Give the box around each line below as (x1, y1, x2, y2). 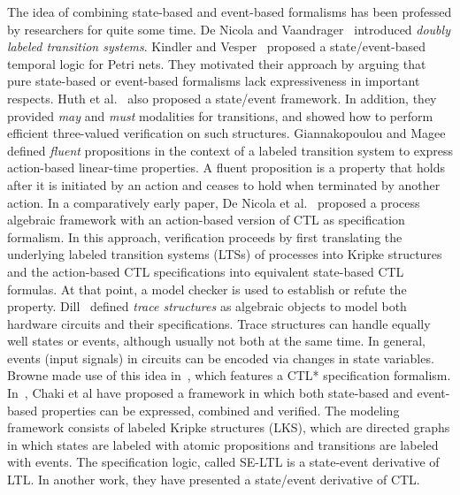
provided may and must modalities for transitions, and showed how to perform (7, 106, 433, 125)
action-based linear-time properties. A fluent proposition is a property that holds (7, 158, 445, 177)
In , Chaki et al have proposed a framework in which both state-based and (7, 384, 413, 402)
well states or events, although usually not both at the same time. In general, (7, 331, 425, 350)
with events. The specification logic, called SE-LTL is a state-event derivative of (7, 453, 440, 471)
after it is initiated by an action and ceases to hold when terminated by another (7, 175, 441, 194)
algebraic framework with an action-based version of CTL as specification (7, 210, 405, 229)
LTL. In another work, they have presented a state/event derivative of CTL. (7, 470, 420, 489)
